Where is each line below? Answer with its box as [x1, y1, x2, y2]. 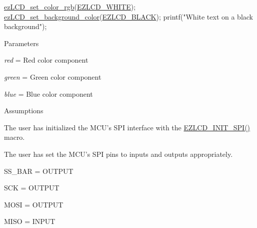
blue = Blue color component [4, 88, 93, 99]
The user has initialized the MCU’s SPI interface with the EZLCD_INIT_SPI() [4, 122, 250, 132]
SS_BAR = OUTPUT [4, 165, 73, 176]
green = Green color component [4, 71, 101, 82]
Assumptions [4, 105, 43, 116]
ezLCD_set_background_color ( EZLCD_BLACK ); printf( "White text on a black [4, 11, 253, 22]
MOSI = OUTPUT [4, 199, 63, 209]
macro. [4, 132, 25, 142]
